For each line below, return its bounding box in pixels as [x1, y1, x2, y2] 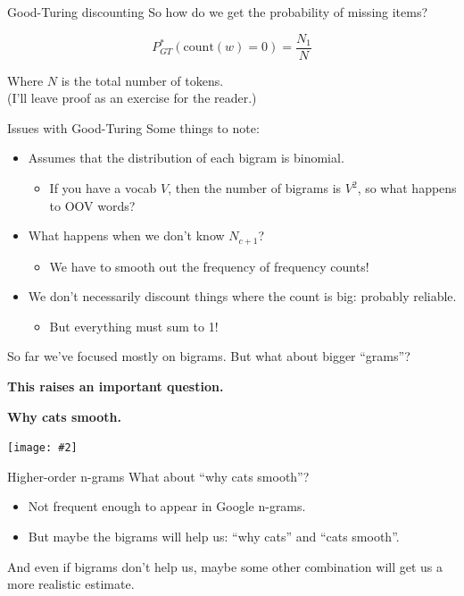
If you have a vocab [49, 179, 157, 197]
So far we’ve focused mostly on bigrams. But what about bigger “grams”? [7, 347, 410, 365]
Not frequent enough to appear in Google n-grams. [28, 497, 306, 516]
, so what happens [357, 179, 457, 197]
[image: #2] [7, 441, 78, 455]
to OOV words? [49, 196, 136, 214]
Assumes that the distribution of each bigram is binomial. [28, 148, 344, 167]
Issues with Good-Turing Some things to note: [7, 118, 260, 137]
